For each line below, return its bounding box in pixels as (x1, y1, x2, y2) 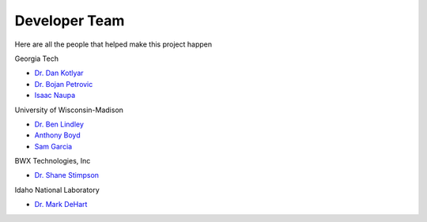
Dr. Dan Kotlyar (34, 68, 84, 78)
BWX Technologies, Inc (14, 156, 91, 166)
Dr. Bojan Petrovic (34, 79, 93, 88)
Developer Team (14, 12, 125, 29)
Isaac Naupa (34, 91, 76, 100)
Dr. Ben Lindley (34, 119, 85, 129)
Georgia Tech (14, 54, 59, 63)
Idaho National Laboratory (14, 185, 100, 194)
